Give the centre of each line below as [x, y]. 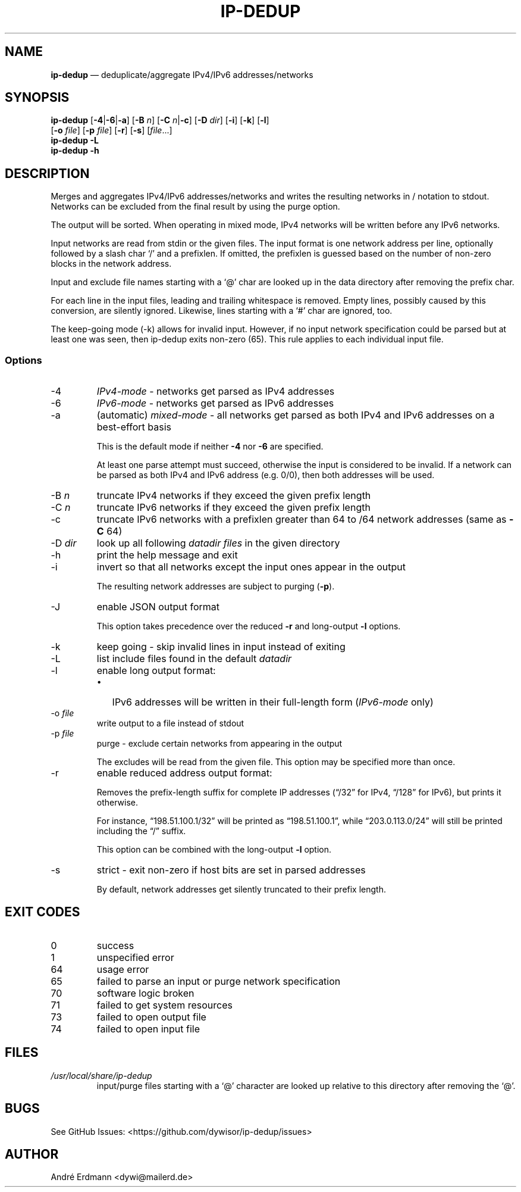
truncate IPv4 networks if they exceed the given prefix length [234, 496]
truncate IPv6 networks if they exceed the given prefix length [233, 508]
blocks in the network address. [111, 264]
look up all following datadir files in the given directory [218, 543]
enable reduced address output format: [184, 773]
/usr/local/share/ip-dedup [101, 1075]
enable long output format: [156, 671]
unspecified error [135, 957]
